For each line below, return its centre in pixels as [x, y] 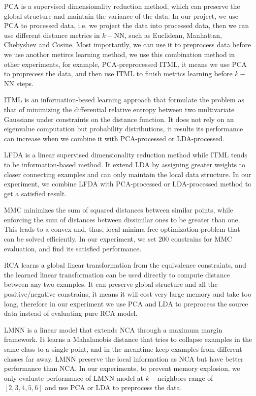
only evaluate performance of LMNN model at [74, 378]
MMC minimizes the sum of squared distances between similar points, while [119, 210]
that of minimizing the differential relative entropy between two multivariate [119, 109]
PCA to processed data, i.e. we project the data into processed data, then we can [127, 25]
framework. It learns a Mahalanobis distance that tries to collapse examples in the [128, 339]
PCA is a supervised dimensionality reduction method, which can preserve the [122, 6]
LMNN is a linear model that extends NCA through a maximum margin [113, 329]
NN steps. [19, 83]
